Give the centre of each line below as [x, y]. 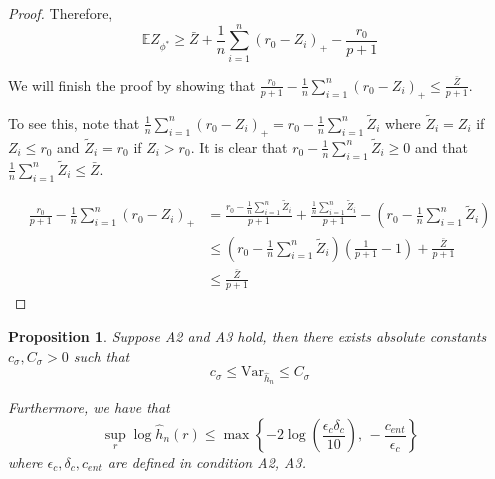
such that [101, 355]
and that [441, 146]
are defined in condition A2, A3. [206, 462]
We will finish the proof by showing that [132, 84]
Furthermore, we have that [89, 407]
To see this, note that [74, 122]
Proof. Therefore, [60, 13]
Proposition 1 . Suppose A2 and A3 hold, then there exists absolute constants [247, 336]
